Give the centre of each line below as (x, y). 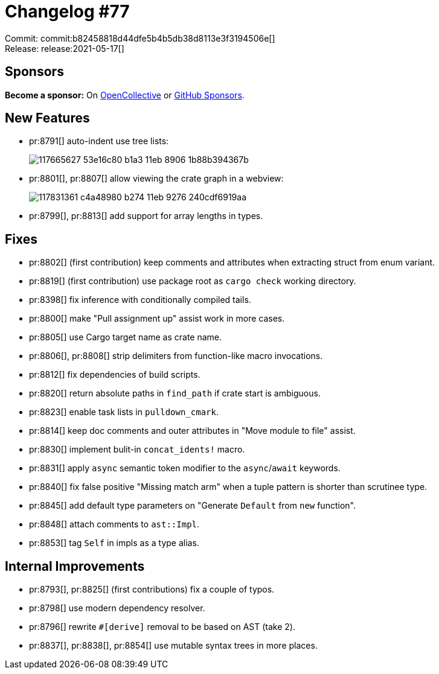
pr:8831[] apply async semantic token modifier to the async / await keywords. (185, 468)
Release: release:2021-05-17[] (65, 48)
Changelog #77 (67, 11)
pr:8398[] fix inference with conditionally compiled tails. (140, 300)
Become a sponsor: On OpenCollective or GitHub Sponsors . (125, 95)
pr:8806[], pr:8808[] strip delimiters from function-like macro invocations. (176, 356)
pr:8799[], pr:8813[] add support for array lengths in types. (146, 216)
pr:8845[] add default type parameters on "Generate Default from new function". (192, 506)
